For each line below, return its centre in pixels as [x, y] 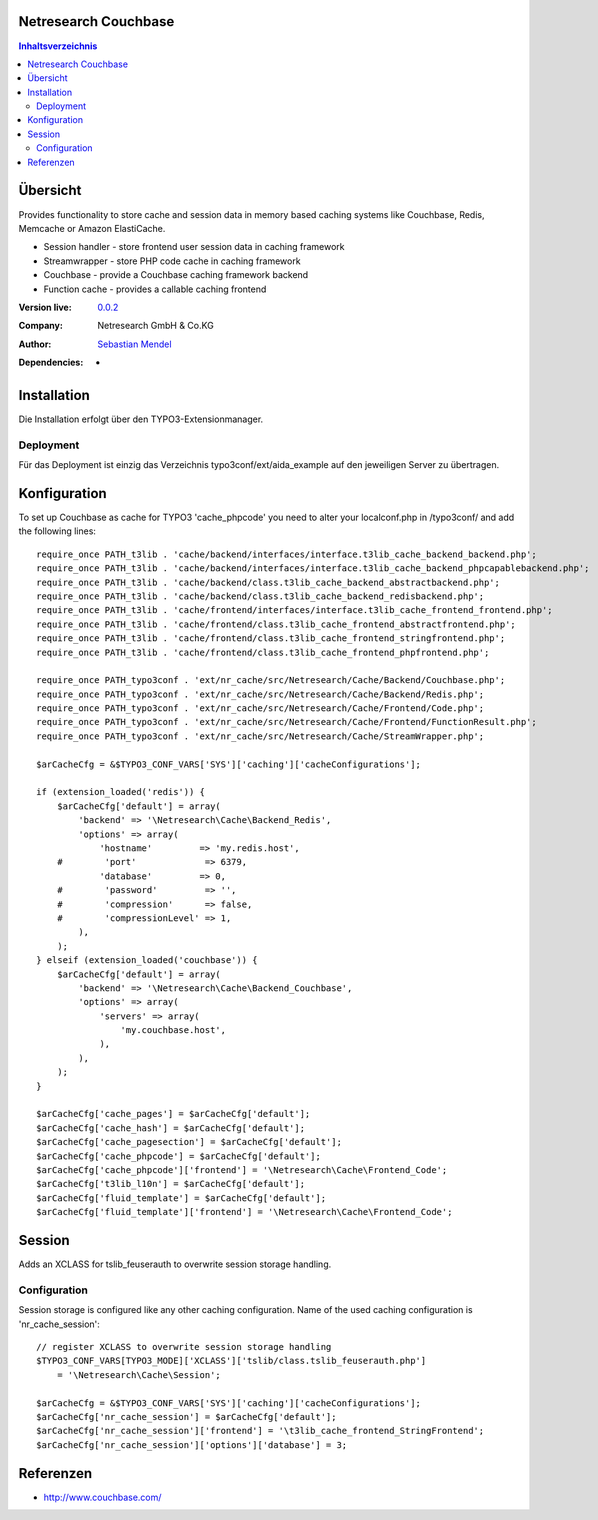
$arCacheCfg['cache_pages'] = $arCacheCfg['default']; [173, 1114]
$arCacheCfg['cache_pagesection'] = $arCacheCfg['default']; [189, 1142]
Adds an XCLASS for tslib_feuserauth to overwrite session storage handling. [175, 1264]
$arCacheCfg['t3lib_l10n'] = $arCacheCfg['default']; [170, 1184]
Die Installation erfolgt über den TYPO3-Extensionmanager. [141, 419]
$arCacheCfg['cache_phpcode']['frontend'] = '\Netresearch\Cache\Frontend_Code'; [242, 1169]
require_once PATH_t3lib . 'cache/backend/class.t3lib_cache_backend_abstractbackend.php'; [268, 582]
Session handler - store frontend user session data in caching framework [194, 247]
